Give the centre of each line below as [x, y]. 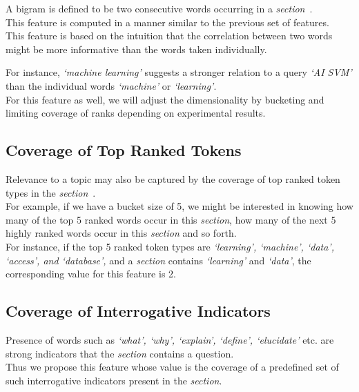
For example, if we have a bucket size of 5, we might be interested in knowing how [179, 206]
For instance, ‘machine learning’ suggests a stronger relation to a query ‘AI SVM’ [179, 72]
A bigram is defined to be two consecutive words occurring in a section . [159, 8]
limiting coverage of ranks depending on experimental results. [136, 113]
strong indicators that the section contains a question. [120, 353]
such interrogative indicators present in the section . [114, 380]
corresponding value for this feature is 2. [91, 274]
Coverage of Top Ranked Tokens [124, 150]
